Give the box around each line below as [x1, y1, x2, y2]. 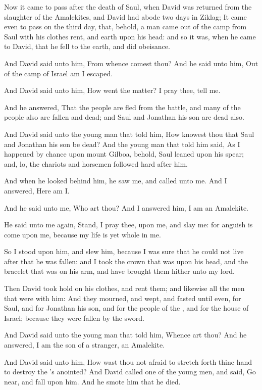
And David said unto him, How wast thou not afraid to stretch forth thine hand [4, 356, 252, 367]
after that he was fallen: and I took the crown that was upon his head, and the [4, 256, 248, 266]
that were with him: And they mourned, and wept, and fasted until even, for [4, 292, 241, 303]
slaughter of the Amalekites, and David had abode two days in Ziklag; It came [4, 11, 247, 22]
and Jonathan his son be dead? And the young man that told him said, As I [4, 138, 240, 149]
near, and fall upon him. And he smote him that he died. [4, 376, 181, 386]
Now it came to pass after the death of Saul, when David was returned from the [4, 2, 252, 12]
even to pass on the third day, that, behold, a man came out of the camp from [4, 21, 247, 32]
